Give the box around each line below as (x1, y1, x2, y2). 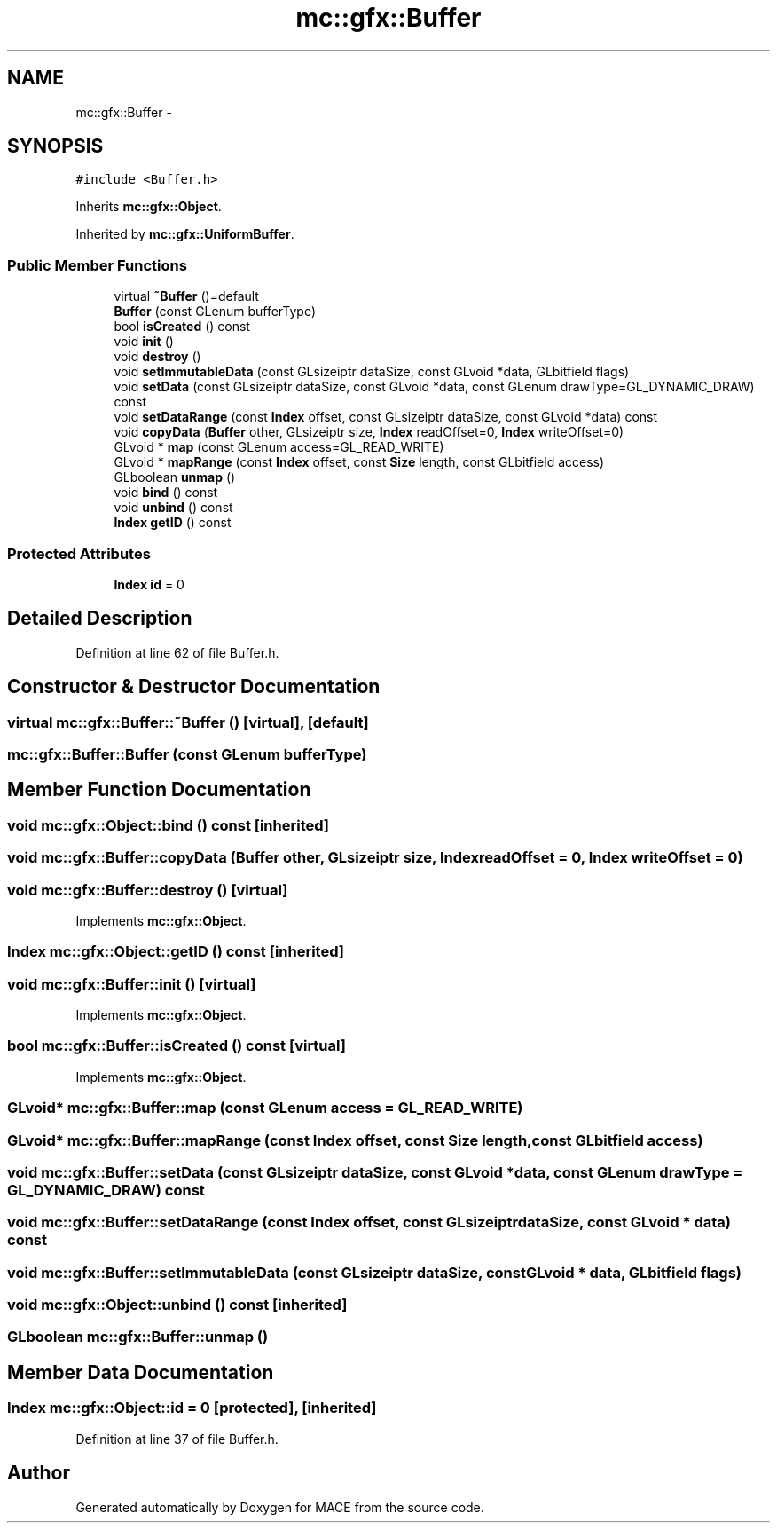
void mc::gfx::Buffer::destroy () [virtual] (7, 880, 288, 899)
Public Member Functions (7, 256, 187, 274)
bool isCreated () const (114, 319, 250, 335)
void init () (114, 334, 174, 350)
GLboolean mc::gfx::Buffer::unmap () (7, 1328, 269, 1346)
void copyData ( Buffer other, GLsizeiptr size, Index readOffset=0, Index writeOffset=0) (114, 424, 624, 440)
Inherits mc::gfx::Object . (75, 199, 222, 215)
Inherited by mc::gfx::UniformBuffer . (75, 226, 294, 242)
